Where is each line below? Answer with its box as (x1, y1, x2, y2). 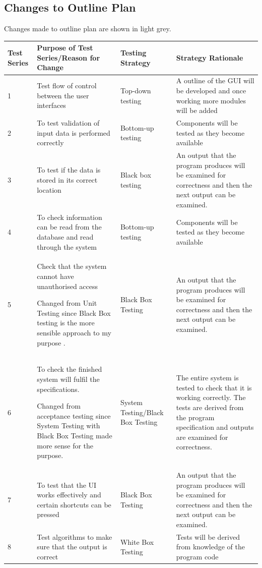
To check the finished (37, 364, 102, 374)
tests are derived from (176, 402, 244, 412)
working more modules (176, 95, 246, 105)
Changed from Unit (37, 298, 97, 308)
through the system (37, 241, 97, 252)
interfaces (37, 100, 66, 110)
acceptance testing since (37, 410, 111, 421)
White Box (120, 536, 154, 547)
